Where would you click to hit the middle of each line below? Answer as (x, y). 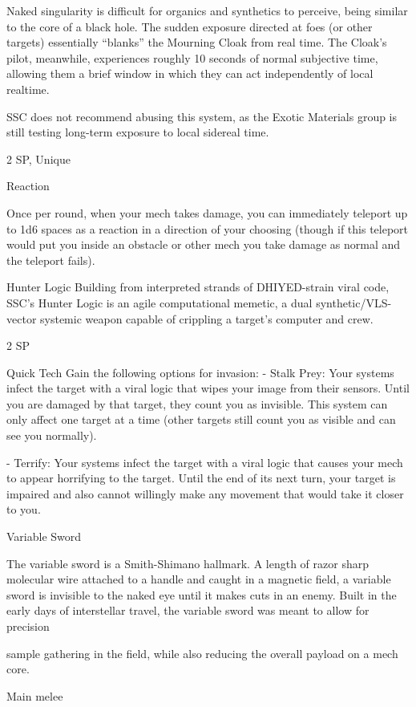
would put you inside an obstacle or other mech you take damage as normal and (204, 244)
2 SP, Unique (38, 158)
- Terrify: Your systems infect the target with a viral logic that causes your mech (205, 462)
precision (28, 626)
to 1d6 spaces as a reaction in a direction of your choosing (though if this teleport (208, 228)
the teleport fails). (51, 260)
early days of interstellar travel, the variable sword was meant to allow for (188, 610)
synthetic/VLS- (354, 302)
